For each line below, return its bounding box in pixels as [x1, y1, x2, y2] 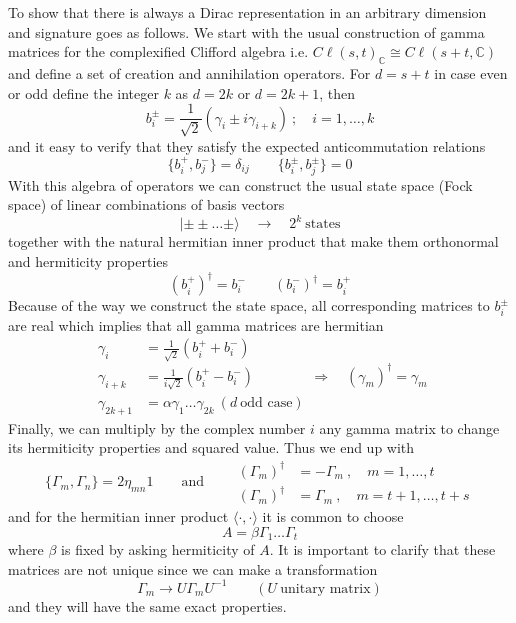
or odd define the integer [8, 82, 159, 103]
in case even [434, 62, 508, 83]
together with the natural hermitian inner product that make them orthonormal [8, 231, 499, 252]
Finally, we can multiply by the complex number [8, 417, 306, 438]
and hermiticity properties [8, 251, 169, 272]
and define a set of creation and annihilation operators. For [8, 62, 371, 83]
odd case [240, 396, 293, 411]
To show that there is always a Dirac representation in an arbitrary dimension [8, 2, 487, 22]
